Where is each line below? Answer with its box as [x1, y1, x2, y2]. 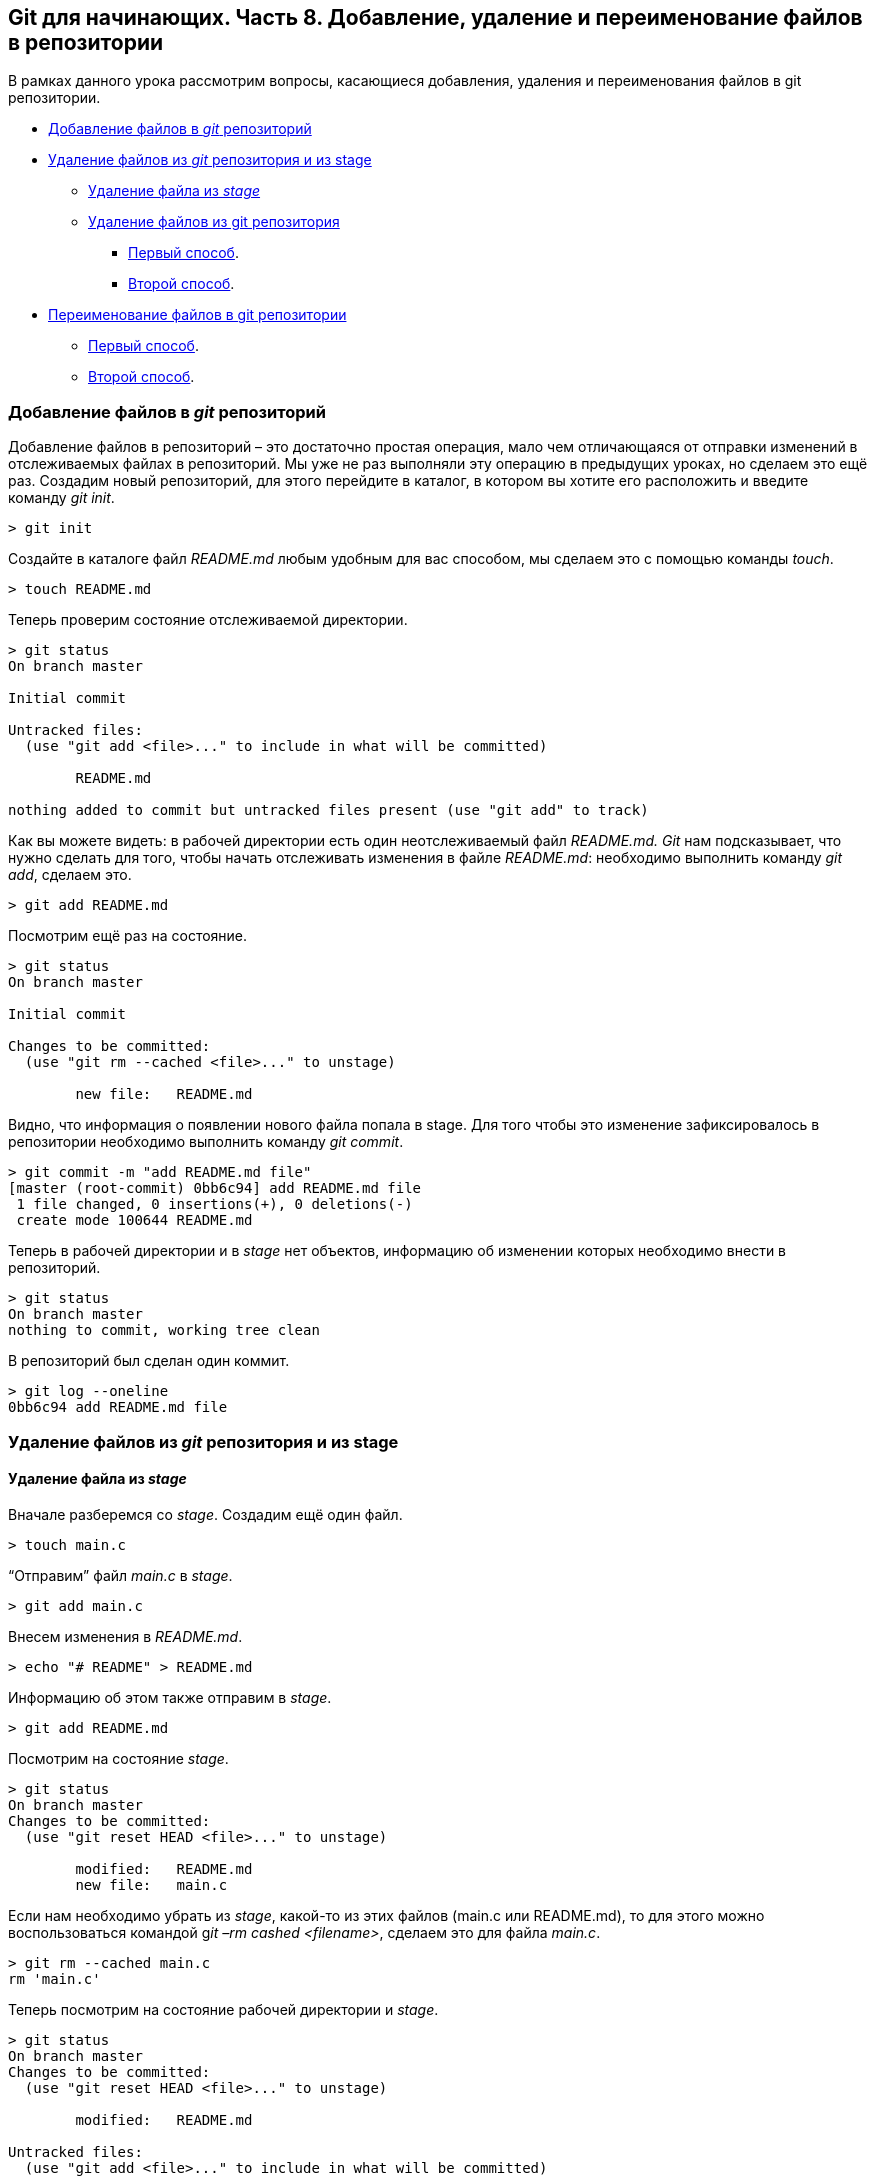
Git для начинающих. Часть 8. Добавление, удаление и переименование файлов [8, 5, 863, 30]
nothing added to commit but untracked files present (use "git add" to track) [8, 802, 649, 819]
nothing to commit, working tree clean [8, 1322, 320, 1339]
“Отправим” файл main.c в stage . [8, 1566, 233, 1584]
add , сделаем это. [8, 866, 132, 884]
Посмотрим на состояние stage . [8, 1749, 229, 1767]
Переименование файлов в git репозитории [48, 306, 347, 324]
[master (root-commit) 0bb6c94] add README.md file [8, 1180, 422, 1197]
